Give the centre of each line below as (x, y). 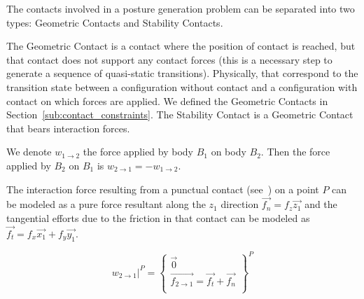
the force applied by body (138, 152)
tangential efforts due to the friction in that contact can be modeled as (158, 217)
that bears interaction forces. (68, 128)
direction (240, 204)
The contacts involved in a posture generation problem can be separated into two (181, 8)
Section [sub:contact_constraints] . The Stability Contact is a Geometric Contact (180, 114)
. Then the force (295, 152)
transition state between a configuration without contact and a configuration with (182, 86)
